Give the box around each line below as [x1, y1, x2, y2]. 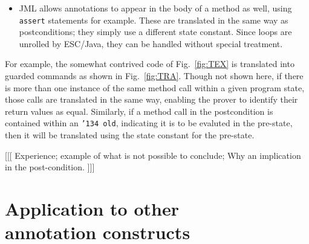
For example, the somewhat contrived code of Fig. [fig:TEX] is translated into [5, 57, 294, 70]
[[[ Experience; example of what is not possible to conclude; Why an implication [5, 149, 301, 161]
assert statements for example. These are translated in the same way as [19, 13, 288, 26]
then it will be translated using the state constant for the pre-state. [5, 129, 255, 141]
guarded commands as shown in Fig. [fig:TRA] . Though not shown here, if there [5, 69, 304, 82]
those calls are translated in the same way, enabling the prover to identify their [5, 93, 298, 106]
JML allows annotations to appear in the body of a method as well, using [19, 2, 292, 14]
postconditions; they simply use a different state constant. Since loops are [19, 25, 292, 38]
